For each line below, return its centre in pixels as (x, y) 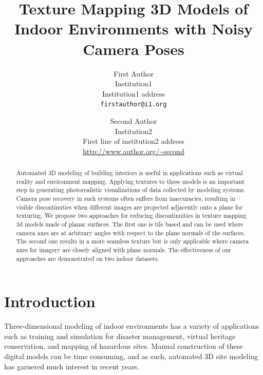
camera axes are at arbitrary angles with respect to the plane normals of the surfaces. (131, 232)
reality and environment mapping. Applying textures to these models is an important (130, 181)
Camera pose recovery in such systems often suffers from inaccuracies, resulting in (126, 199)
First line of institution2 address (134, 141)
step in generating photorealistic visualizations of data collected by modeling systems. (131, 190)
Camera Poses (134, 49)
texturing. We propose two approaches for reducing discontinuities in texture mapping (131, 215)
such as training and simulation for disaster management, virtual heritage (120, 336)
